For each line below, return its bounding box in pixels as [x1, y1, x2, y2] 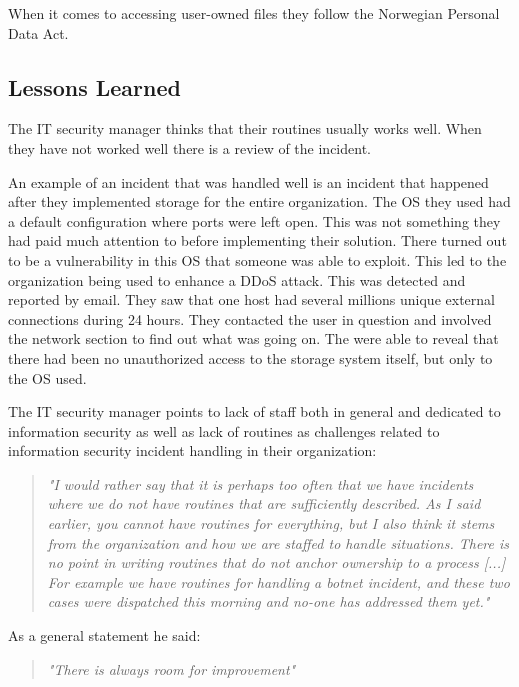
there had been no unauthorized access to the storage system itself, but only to [8, 347, 493, 368]
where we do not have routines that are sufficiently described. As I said [47, 493, 481, 514]
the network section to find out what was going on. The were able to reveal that [8, 328, 499, 349]
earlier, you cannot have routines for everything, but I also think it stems [47, 513, 495, 534]
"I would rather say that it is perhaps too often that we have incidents [47, 473, 474, 494]
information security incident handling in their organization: [8, 440, 377, 461]
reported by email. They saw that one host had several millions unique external [8, 289, 495, 310]
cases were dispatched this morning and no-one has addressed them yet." [47, 591, 490, 612]
